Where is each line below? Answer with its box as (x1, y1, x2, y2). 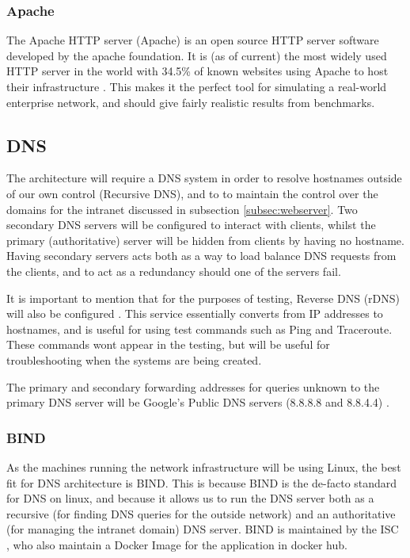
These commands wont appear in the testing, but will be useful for (6, 336, 330, 353)
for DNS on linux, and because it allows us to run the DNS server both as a (6, 490, 374, 506)
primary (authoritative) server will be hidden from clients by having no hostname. (6, 231, 404, 248)
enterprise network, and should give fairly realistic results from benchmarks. (6, 94, 375, 110)
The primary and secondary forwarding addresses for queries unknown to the (6, 378, 380, 395)
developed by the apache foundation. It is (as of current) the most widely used (6, 47, 387, 63)
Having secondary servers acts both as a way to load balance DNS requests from (6, 247, 397, 264)
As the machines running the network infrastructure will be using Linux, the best (6, 458, 401, 475)
